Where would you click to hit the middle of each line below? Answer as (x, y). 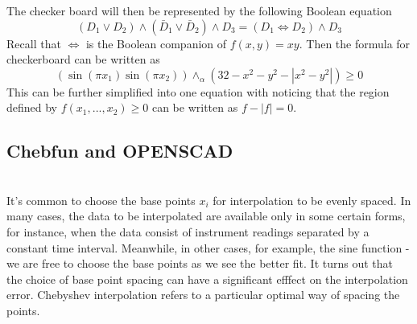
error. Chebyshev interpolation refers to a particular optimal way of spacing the (203, 295)
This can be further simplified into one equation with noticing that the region (198, 91)
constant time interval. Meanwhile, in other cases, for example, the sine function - (208, 247)
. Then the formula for (355, 43)
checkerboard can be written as (83, 59)
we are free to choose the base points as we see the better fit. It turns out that (200, 263)
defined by (32, 107)
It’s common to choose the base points (101, 200)
